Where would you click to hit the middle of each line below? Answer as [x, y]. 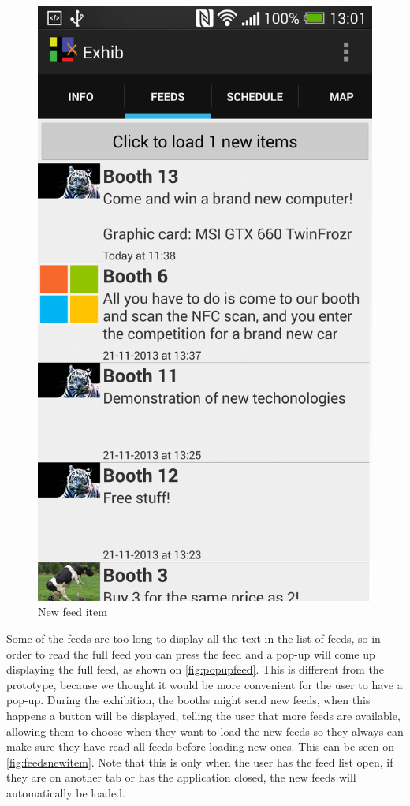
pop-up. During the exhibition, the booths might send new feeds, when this [188, 700]
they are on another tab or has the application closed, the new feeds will [181, 777]
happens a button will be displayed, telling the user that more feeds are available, [203, 715]
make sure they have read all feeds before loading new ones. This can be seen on [200, 746]
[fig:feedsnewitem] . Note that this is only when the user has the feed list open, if [200, 761]
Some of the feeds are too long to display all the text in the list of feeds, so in [194, 638]
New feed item [73, 612]
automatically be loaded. [66, 792]
